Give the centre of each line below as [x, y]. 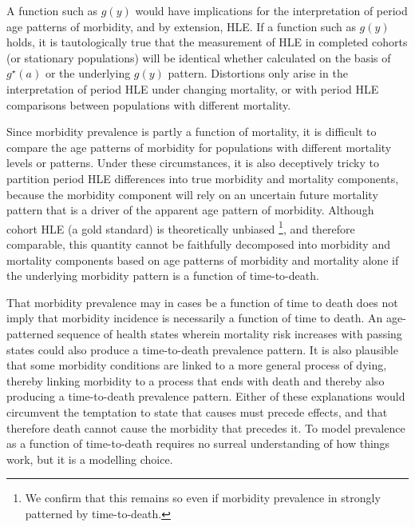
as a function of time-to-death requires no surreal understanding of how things [198, 443]
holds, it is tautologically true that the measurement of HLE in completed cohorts [207, 42]
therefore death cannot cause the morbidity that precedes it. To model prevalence [206, 427]
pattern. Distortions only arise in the [258, 73]
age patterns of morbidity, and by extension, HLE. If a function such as [181, 26]
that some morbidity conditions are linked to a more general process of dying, [197, 365]
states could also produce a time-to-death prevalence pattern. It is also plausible [202, 349]
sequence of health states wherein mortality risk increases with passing [229, 333]
